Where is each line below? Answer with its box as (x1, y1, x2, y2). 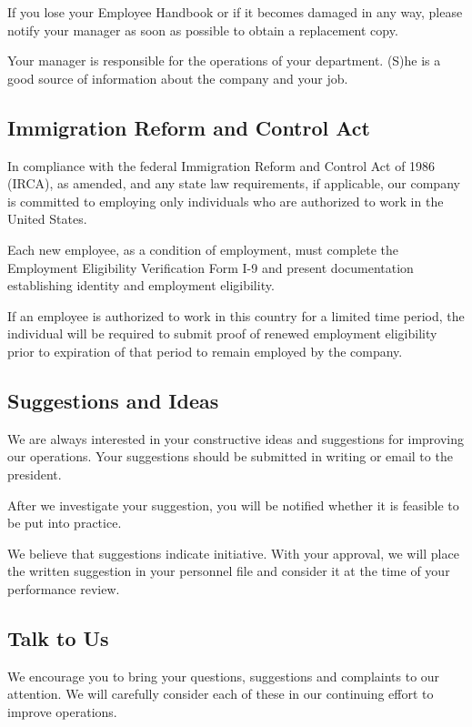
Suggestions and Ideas (7, 386, 219, 414)
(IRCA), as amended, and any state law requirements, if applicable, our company (7, 174, 460, 193)
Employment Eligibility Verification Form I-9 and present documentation (7, 257, 414, 277)
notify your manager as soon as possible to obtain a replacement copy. (7, 20, 398, 39)
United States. (7, 209, 87, 228)
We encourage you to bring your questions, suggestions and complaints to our (7, 666, 440, 685)
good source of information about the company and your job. (7, 68, 348, 87)
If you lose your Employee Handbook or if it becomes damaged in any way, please (7, 3, 463, 21)
